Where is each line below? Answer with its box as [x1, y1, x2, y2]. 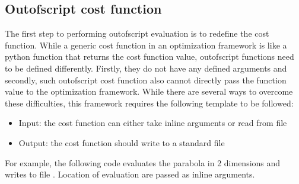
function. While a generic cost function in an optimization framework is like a [5, 38, 287, 51]
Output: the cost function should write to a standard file [18, 136, 225, 149]
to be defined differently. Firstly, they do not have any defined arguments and [5, 62, 287, 74]
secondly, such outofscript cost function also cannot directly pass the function [5, 73, 287, 86]
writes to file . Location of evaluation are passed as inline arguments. [5, 168, 255, 180]
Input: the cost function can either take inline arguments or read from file [18, 117, 287, 129]
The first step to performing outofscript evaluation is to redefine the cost [5, 27, 269, 40]
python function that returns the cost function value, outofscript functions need [5, 50, 294, 63]
